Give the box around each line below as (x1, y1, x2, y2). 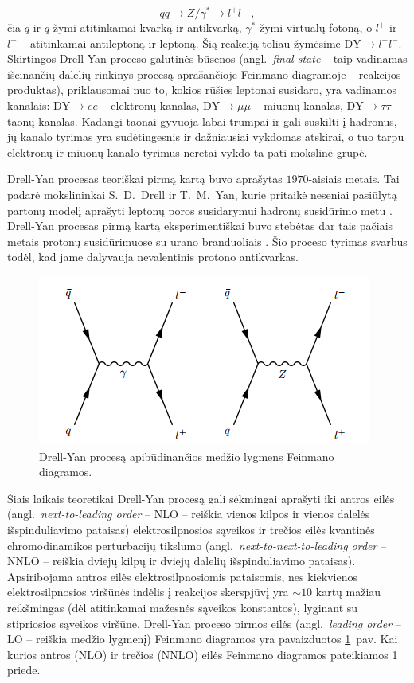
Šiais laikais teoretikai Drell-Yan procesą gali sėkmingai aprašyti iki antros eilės (7, 490, 395, 506)
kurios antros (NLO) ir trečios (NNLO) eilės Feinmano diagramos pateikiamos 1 (7, 646, 398, 662)
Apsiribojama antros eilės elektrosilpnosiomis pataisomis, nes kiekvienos (7, 568, 357, 584)
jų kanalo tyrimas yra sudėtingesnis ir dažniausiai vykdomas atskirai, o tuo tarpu (7, 128, 404, 145)
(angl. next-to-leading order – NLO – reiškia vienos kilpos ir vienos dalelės (7, 505, 370, 522)
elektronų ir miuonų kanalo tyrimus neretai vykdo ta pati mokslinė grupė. (7, 143, 368, 160)
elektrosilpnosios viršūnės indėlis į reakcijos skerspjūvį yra (7, 583, 289, 600)
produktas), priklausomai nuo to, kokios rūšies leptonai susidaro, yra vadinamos (7, 81, 396, 98)
